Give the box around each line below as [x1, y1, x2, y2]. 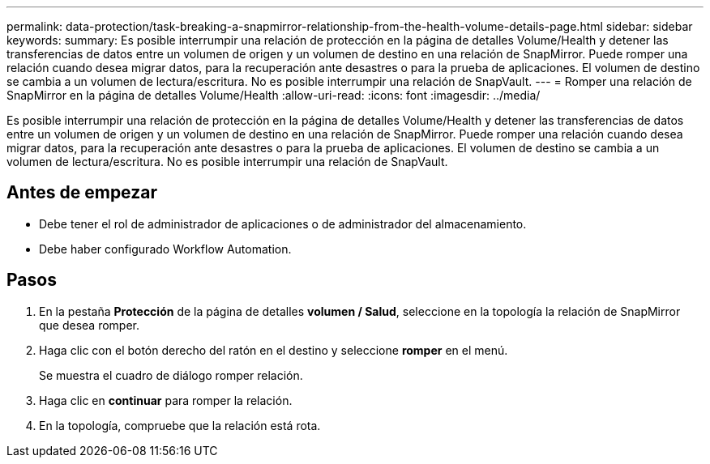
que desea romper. [39, 317, 140, 332]
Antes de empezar [6, 182, 157, 203]
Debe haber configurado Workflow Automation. [39, 241, 292, 256]
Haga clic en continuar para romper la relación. [39, 393, 293, 407]
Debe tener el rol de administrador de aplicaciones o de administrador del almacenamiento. [39, 216, 527, 231]
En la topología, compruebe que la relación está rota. [39, 418, 321, 432]
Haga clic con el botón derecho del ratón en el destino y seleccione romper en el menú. [39, 343, 508, 357]
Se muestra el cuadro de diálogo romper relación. [39, 368, 303, 382]
